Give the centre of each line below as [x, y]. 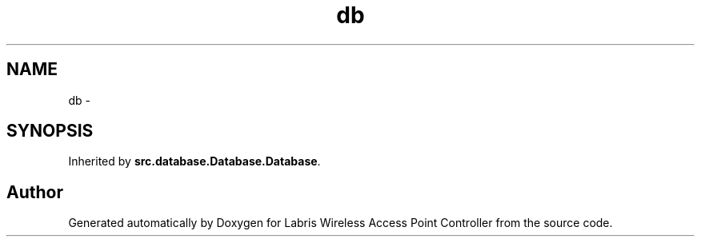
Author [35, 192]
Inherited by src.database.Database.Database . [194, 161]
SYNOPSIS [50, 131]
